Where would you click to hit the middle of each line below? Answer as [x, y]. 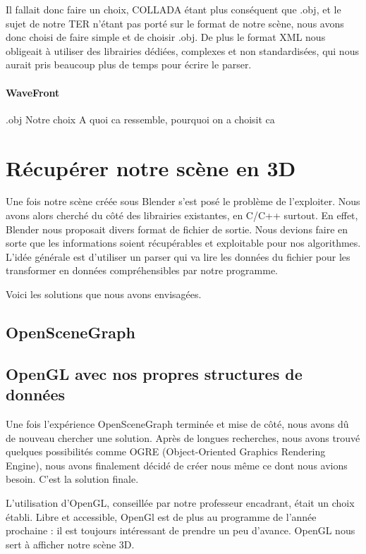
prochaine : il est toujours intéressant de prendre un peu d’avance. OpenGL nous [181, 530]
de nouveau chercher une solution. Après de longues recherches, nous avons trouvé [183, 437]
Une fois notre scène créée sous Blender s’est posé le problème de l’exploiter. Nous [183, 201]
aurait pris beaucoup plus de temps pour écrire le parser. [129, 64]
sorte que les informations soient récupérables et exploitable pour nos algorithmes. [183, 243]
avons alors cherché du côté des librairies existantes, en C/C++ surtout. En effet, [182, 215]
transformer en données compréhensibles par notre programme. [142, 270]
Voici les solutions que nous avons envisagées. [104, 294]
